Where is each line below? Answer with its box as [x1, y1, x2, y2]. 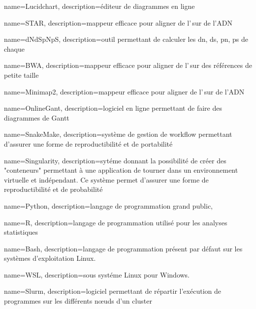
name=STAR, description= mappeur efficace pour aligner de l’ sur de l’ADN [4, 17, 232, 28]
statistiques [4, 227, 38, 237]
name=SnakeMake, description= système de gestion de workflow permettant [4, 129, 232, 139]
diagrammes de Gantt [4, 112, 69, 123]
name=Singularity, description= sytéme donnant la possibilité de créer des [4, 155, 226, 165]
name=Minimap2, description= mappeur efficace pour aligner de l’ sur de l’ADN [4, 86, 245, 96]
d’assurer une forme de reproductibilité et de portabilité [4, 138, 173, 149]
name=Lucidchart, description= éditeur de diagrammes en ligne [4, 1, 195, 11]
